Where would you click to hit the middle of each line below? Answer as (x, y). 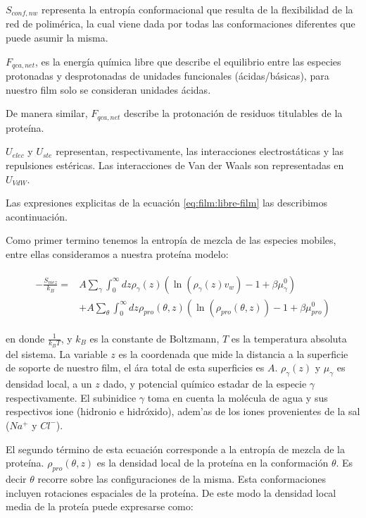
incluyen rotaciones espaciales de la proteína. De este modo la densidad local (171, 492)
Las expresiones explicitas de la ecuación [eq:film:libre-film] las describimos (167, 203)
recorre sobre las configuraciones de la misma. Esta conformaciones (182, 478)
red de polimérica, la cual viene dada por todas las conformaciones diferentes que (181, 24)
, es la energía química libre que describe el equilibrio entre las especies (188, 61)
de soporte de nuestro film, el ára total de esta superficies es (135, 368)
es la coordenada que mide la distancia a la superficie (233, 353)
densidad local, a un (49, 384)
